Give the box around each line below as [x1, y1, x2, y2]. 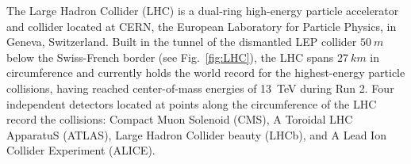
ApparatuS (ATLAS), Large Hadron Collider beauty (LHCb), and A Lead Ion [6, 126, 386, 143]
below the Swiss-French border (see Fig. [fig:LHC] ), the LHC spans [6, 48, 334, 65]
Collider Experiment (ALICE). [6, 142, 156, 158]
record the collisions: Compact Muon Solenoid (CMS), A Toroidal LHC [6, 111, 353, 128]
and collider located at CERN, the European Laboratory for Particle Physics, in [6, 17, 397, 34]
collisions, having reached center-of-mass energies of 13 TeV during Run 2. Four [6, 79, 394, 96]
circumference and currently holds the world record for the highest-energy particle [6, 64, 405, 81]
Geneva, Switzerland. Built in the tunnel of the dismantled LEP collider [6, 33, 357, 50]
